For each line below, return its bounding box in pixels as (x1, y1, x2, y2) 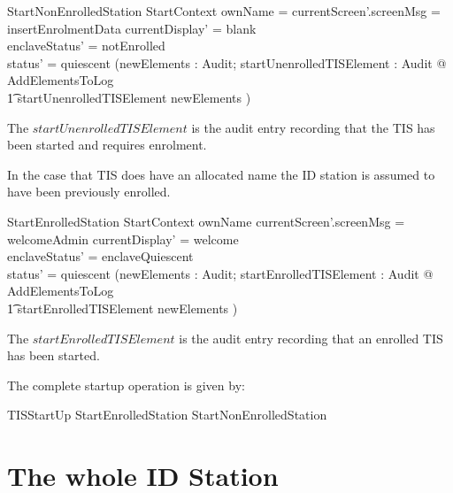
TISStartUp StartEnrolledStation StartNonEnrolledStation (7, 405, 327, 424)
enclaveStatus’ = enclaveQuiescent (7, 247, 194, 266)
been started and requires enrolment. (7, 135, 207, 154)
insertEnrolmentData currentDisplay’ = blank (7, 19, 257, 37)
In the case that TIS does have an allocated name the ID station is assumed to (7, 165, 435, 183)
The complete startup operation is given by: (7, 375, 245, 394)
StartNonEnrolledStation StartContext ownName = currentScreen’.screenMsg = (7, 2, 441, 19)
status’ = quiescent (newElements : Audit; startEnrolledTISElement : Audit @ (7, 264, 434, 282)
